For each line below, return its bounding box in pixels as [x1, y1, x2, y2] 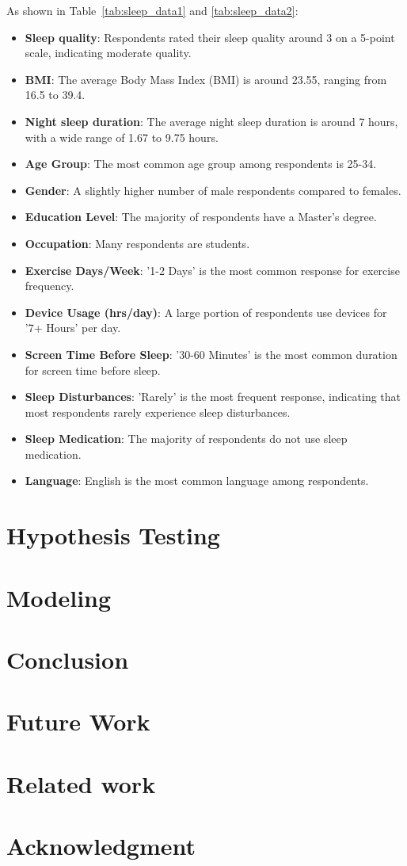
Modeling [6, 581, 112, 613]
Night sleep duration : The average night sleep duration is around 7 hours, [25, 113, 398, 129]
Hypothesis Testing [6, 519, 220, 551]
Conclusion [6, 643, 129, 675]
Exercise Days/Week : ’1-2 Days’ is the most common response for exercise [25, 261, 400, 278]
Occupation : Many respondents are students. [25, 235, 250, 251]
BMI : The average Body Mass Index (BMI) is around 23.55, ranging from [25, 71, 387, 87]
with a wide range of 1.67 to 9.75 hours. [25, 128, 219, 145]
